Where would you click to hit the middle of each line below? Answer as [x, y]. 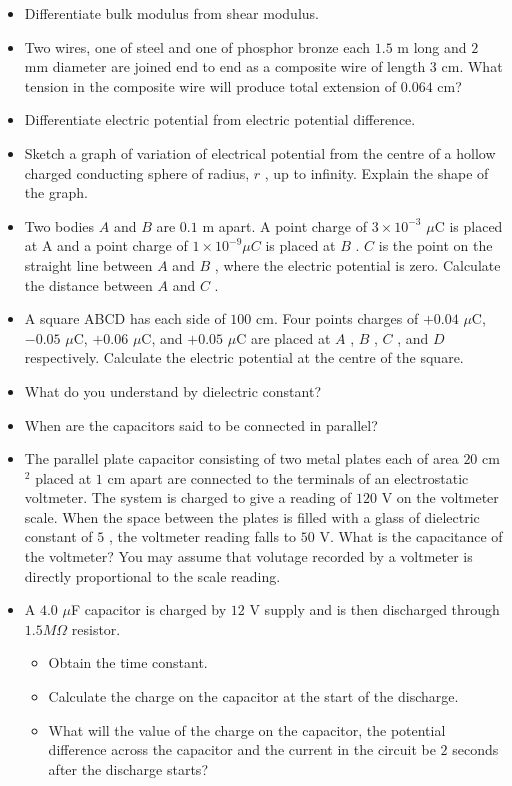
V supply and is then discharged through [374, 609]
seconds [475, 749]
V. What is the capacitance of [411, 536]
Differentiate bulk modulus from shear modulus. [171, 13]
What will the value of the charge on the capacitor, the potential [247, 729]
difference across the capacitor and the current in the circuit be [242, 749]
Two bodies [59, 225]
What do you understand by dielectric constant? [172, 390]
